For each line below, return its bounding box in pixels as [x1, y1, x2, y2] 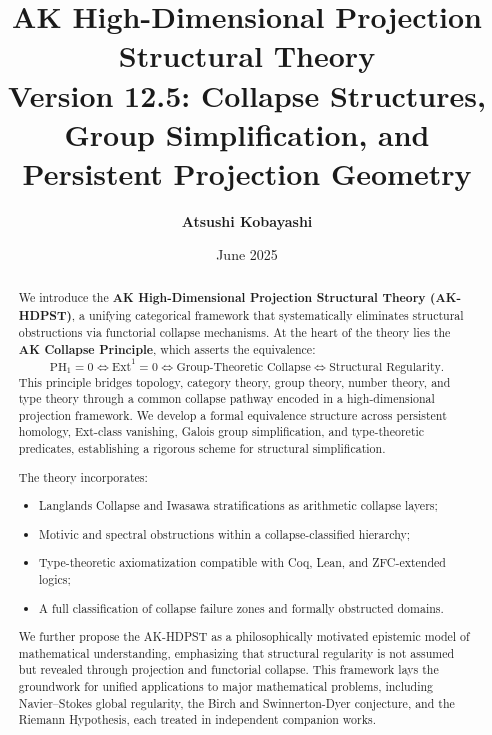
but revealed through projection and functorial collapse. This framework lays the [18, 661, 439, 678]
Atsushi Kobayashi [181, 210, 313, 231]
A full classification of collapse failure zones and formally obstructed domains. [39, 599, 444, 616]
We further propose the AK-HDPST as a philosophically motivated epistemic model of [18, 628, 470, 645]
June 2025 [216, 244, 278, 265]
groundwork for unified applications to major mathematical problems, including [18, 678, 434, 695]
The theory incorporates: [18, 468, 148, 485]
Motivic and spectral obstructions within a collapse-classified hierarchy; [39, 525, 411, 542]
